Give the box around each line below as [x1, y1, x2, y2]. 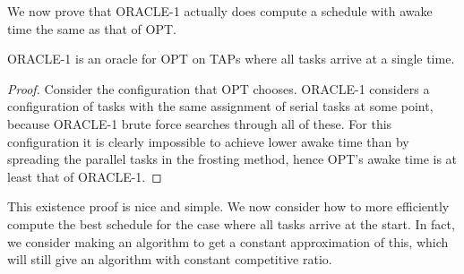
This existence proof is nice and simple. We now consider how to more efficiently [7, 197, 450, 216]
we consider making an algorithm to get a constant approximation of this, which [7, 232, 449, 251]
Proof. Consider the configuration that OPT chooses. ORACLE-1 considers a [7, 79, 430, 98]
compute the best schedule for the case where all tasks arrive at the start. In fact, [7, 214, 455, 233]
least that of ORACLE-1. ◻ [7, 167, 162, 185]
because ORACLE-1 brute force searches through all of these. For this [7, 114, 392, 133]
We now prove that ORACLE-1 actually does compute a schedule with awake [7, 2, 433, 20]
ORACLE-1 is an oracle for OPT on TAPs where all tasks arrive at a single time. [7, 49, 455, 68]
